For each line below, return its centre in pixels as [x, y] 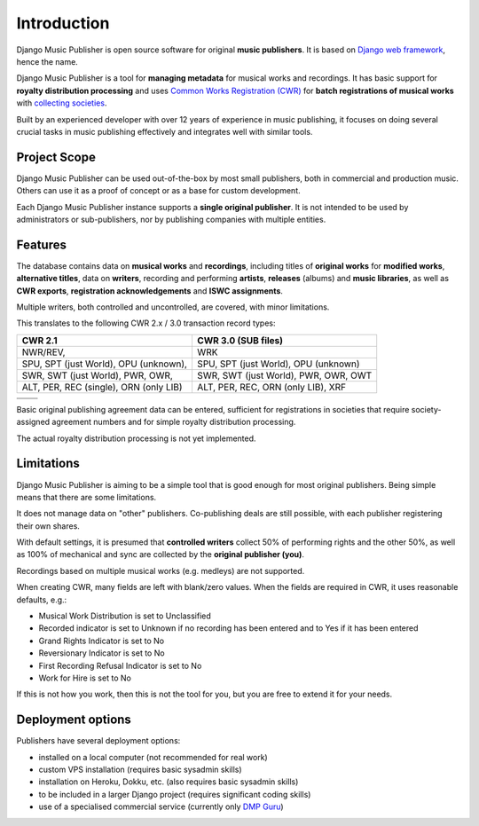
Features [41, 244]
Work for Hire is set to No [85, 678]
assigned [33, 422]
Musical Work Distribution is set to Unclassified [125, 616]
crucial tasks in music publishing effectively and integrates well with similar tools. [165, 131]
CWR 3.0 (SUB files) [240, 340]
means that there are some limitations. [86, 497]
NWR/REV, [43, 352]
